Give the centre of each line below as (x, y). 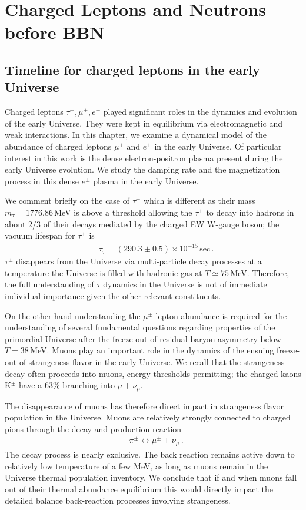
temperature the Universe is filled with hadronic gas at (104, 272)
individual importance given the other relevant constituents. (113, 296)
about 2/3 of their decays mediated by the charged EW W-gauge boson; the (142, 223)
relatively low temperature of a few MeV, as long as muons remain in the (137, 466)
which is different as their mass (199, 201)
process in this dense (42, 181)
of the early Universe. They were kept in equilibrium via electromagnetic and (144, 123)
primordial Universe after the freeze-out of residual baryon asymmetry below (143, 338)
